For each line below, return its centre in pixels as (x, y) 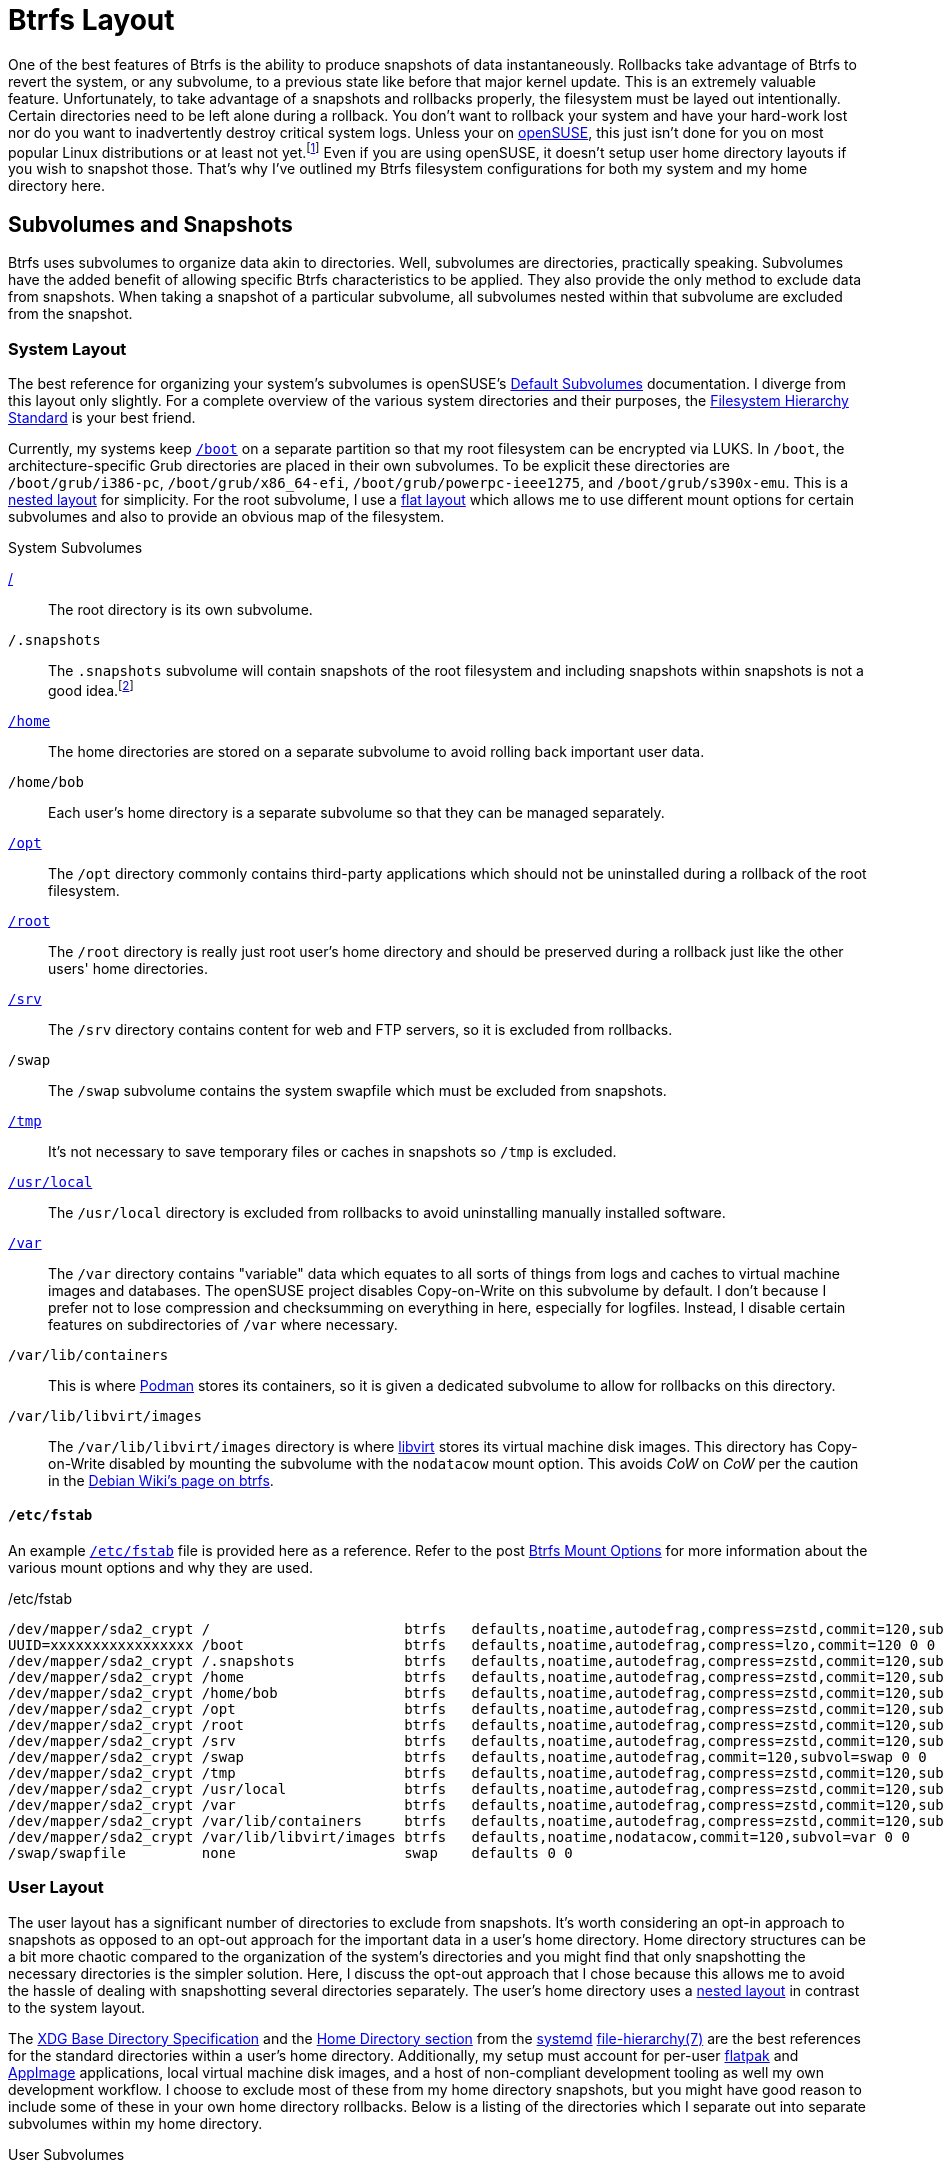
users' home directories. (128, 968)
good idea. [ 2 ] (91, 689)
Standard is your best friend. (102, 417)
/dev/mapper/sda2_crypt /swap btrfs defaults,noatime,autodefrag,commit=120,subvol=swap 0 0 (467, 1756)
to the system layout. (77, 2007)
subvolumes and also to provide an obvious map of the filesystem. (226, 516)
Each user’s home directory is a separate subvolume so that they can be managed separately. (356, 812)
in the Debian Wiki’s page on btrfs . (161, 1480)
